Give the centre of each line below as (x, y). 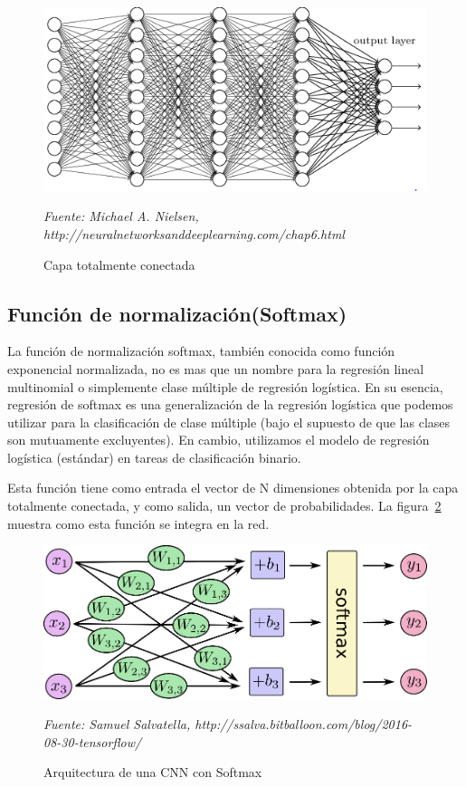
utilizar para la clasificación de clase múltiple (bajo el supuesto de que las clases (229, 422)
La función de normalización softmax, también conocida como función (201, 351)
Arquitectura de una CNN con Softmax (153, 772)
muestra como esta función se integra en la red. (138, 523)
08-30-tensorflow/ (93, 741)
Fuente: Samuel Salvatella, (117, 724)
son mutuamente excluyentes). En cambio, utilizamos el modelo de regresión (219, 440)
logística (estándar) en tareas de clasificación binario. (154, 457)
